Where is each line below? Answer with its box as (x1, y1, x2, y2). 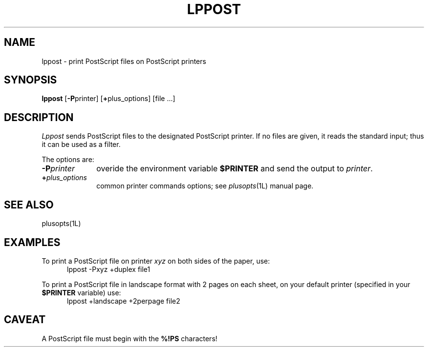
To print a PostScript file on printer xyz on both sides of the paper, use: (42, 256, 270, 265)
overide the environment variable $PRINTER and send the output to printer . (96, 164, 373, 174)
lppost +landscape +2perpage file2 (67, 296, 180, 305)
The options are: (42, 155, 94, 164)
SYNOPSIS (4, 74, 57, 86)
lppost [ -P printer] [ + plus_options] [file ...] (42, 94, 175, 103)
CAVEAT (4, 313, 46, 326)
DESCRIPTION (4, 111, 74, 124)
